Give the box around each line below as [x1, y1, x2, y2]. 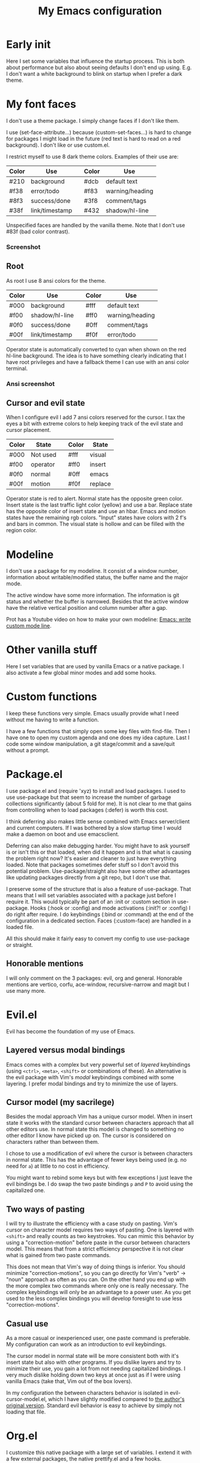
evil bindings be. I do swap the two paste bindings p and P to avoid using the [6, 1180, 193, 1188]
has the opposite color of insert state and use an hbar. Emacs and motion [6, 508, 186, 515]
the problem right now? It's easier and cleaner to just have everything [6, 855, 177, 862]
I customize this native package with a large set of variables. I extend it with [6, 1449, 192, 1456]
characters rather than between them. [6, 1138, 99, 1146]
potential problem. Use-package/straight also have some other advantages [6, 868, 190, 875]
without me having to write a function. [6, 716, 99, 723]
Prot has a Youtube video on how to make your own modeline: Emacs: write [6, 616, 192, 623]
